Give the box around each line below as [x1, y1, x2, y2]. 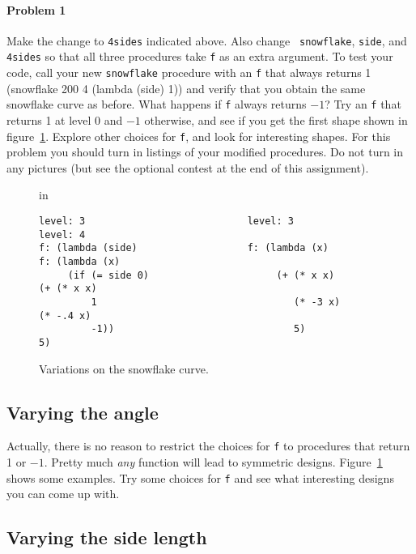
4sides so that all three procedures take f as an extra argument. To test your [6, 48, 393, 65]
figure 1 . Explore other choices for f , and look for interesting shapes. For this [6, 127, 391, 144]
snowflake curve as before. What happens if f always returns [6, 96, 307, 113]
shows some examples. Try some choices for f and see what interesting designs [6, 469, 394, 486]
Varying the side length [6, 525, 207, 550]
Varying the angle [6, 399, 159, 424]
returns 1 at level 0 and [6, 112, 123, 129]
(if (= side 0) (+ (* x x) [67, 269, 335, 281]
